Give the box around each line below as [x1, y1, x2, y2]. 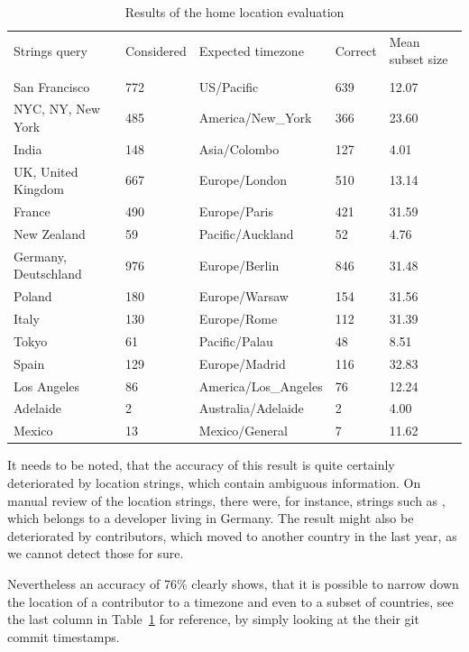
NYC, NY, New [14, 99, 101, 118]
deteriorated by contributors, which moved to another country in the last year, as [7, 526, 457, 545]
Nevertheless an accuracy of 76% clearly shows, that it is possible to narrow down [7, 574, 459, 592]
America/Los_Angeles [198, 376, 323, 395]
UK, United [14, 161, 78, 180]
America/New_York [198, 108, 312, 127]
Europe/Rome [198, 309, 278, 328]
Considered [125, 41, 187, 60]
